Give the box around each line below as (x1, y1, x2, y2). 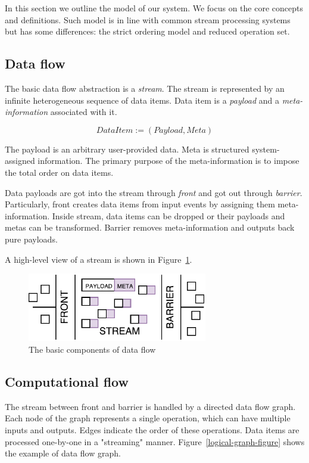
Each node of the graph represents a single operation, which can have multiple (5, 412, 291, 424)
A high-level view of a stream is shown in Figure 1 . (5, 253, 192, 265)
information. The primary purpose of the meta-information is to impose (38, 154, 299, 167)
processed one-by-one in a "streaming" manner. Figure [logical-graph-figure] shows (5, 435, 305, 448)
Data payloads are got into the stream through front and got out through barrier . (5, 186, 302, 198)
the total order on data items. (5, 166, 114, 178)
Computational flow (5, 372, 129, 391)
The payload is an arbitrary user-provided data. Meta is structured (5, 142, 249, 155)
